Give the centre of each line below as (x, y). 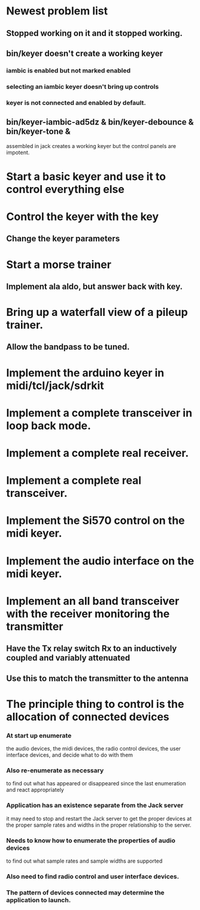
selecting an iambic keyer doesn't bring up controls (83, 86)
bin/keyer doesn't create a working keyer (85, 53)
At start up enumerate (39, 736)
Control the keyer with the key (83, 216)
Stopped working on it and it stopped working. (94, 33)
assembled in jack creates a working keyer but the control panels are (91, 146)
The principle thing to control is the (95, 704)
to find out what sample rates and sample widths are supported (84, 861)
